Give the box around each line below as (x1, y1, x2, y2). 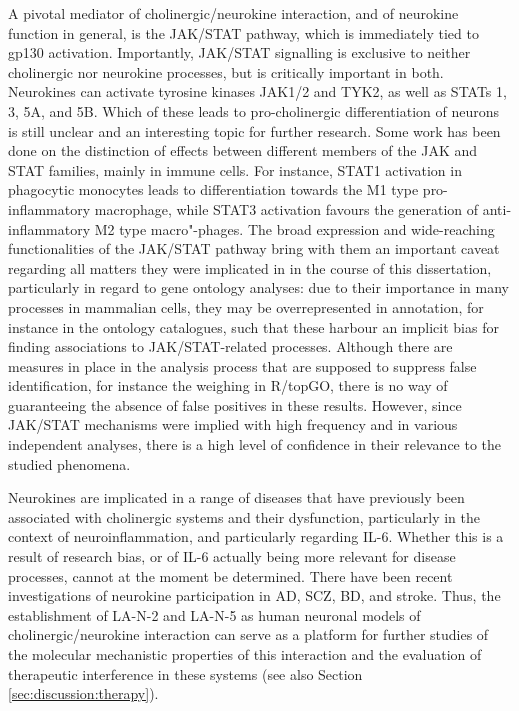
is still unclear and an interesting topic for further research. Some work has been (8, 120, 501, 141)
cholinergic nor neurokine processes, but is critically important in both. (8, 61, 444, 82)
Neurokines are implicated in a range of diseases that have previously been (8, 487, 465, 508)
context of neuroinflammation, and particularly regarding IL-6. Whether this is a (8, 526, 504, 547)
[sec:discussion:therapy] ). (8, 683, 159, 704)
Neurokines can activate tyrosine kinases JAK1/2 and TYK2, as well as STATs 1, (8, 81, 507, 102)
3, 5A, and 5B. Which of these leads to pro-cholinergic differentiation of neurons (8, 100, 499, 121)
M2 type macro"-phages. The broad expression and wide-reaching (94, 218, 495, 239)
